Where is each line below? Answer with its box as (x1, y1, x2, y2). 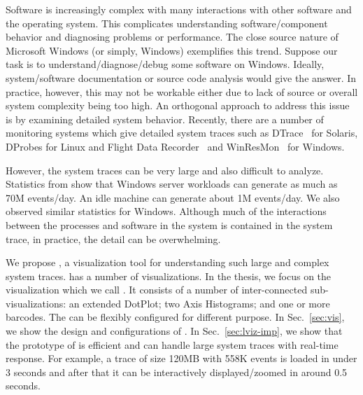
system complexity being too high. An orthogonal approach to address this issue (6, 98, 350, 113)
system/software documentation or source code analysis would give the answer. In (6, 70, 357, 85)
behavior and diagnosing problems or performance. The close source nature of (6, 29, 339, 44)
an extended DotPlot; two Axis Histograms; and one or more (69, 296, 330, 310)
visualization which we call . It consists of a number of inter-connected (6, 282, 308, 297)
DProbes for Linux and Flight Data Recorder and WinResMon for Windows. (6, 139, 345, 153)
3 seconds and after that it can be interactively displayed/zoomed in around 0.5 (6, 364, 348, 379)
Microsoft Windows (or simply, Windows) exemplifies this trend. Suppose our (6, 43, 338, 57)
